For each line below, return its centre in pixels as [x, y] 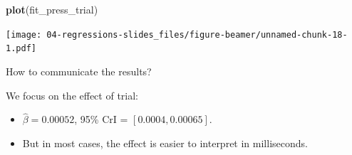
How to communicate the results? [79, 71]
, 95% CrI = [101, 119]
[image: [24, 34]
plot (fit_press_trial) [52, 9]
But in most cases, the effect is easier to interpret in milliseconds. [165, 143]
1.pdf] [21, 49]
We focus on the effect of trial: [72, 95]
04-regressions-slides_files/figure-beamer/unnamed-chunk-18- [197, 34]
